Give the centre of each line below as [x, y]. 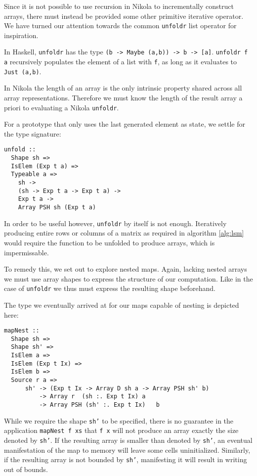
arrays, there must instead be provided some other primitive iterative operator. [124, 16]
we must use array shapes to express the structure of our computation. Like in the [128, 278]
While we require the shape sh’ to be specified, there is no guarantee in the [119, 420]
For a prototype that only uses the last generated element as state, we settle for [125, 124]
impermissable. [26, 252]
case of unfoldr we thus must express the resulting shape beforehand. [110, 288]
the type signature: [33, 133]
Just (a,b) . [23, 71]
